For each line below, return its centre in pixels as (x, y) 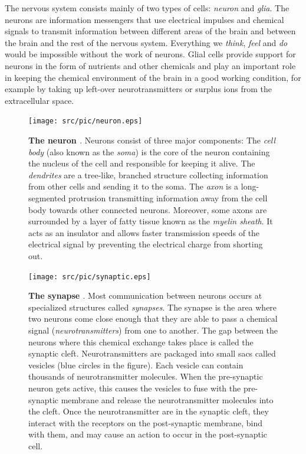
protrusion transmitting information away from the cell (168, 197)
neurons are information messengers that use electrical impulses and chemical (144, 19)
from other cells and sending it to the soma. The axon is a (134, 186)
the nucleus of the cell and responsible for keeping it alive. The (142, 163)
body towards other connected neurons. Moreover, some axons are (148, 209)
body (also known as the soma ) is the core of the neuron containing (149, 151)
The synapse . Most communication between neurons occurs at (145, 295)
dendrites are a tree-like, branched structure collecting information (148, 174)
